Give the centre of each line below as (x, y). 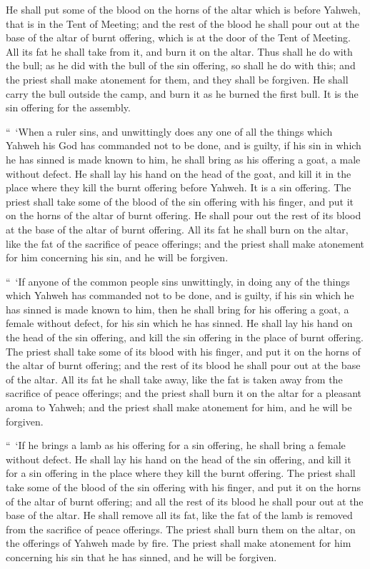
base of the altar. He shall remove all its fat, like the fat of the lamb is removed (179, 515)
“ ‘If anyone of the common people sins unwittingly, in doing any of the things (178, 281)
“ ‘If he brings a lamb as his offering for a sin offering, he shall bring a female (176, 445)
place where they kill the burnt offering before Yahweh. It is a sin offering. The (179, 187)
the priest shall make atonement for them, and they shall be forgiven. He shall (177, 79)
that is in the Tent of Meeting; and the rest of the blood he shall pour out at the (182, 23)
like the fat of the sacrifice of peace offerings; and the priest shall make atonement (185, 243)
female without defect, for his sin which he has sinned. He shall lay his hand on (179, 323)
